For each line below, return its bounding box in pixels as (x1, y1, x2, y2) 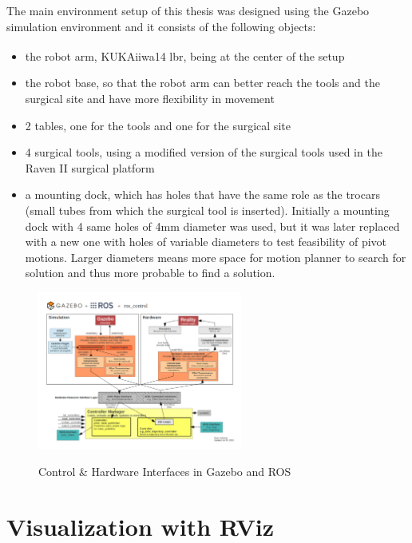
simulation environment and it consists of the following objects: (6, 18, 316, 34)
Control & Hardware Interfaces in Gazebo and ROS (38, 463, 291, 480)
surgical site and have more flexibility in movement (25, 90, 275, 107)
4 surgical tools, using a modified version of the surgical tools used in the (25, 144, 382, 161)
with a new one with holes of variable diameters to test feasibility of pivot (25, 233, 387, 250)
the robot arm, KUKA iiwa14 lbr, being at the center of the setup (25, 47, 345, 64)
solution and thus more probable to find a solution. (25, 264, 275, 281)
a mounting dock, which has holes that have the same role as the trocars (25, 186, 380, 203)
